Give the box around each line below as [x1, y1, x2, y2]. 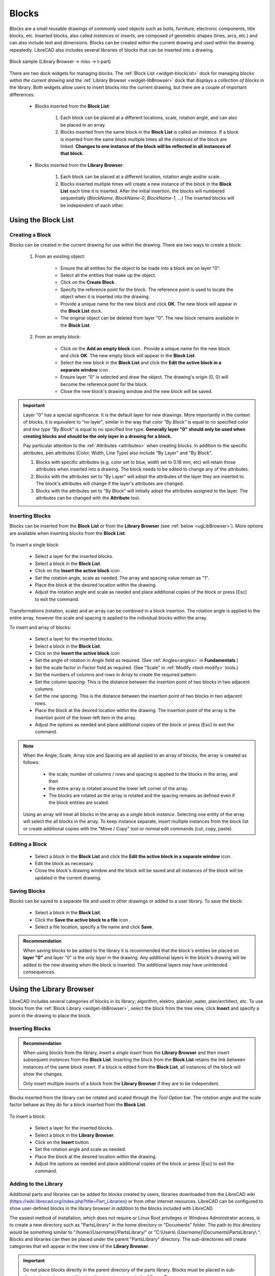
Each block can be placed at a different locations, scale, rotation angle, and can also [60, 115, 237, 121]
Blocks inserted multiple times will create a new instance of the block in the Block [60, 181, 232, 187]
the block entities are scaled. [48, 799, 109, 806]
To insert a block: [9, 1113, 46, 1119]
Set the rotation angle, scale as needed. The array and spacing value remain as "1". [35, 575, 209, 581]
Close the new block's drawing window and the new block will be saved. [60, 388, 212, 394]
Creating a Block [9, 231, 51, 238]
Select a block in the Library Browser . [35, 1132, 115, 1138]
